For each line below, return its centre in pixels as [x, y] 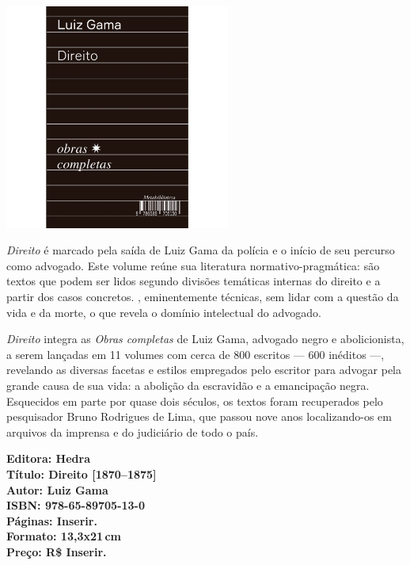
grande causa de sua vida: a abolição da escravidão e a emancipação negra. [188, 386]
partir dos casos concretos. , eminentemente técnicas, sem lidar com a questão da [203, 297]
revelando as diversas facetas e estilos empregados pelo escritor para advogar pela [204, 370]
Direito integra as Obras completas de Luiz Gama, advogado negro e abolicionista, [205, 339]
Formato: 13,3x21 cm [64, 536]
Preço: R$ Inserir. [57, 551]
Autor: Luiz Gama [57, 489]
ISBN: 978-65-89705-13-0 [76, 505]
